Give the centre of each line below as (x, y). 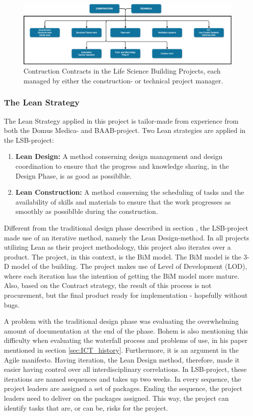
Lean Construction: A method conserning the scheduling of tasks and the (130, 192)
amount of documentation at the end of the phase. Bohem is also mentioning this (126, 330)
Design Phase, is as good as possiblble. (74, 175)
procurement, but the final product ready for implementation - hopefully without (126, 295)
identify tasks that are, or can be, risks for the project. (86, 407)
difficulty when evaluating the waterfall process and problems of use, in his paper (126, 340)
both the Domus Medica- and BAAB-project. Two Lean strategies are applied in (125, 130)
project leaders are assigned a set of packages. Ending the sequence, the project (123, 388)
